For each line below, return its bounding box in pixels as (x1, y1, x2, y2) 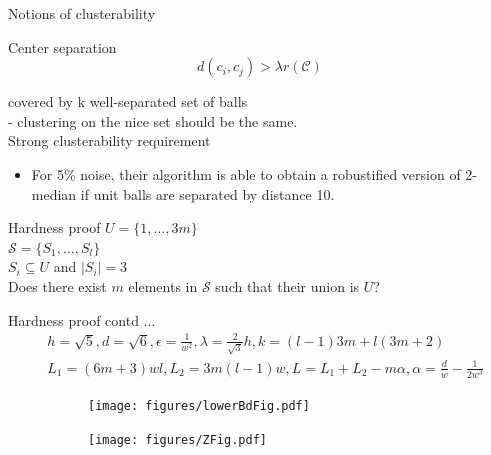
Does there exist (8, 275, 107, 296)
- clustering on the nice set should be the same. (8, 110, 298, 131)
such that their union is (215, 275, 360, 296)
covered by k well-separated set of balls (8, 91, 248, 112)
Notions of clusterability (8, 3, 156, 23)
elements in (128, 275, 198, 296)
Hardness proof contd (8, 309, 139, 330)
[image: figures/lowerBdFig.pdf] (88, 399, 310, 414)
